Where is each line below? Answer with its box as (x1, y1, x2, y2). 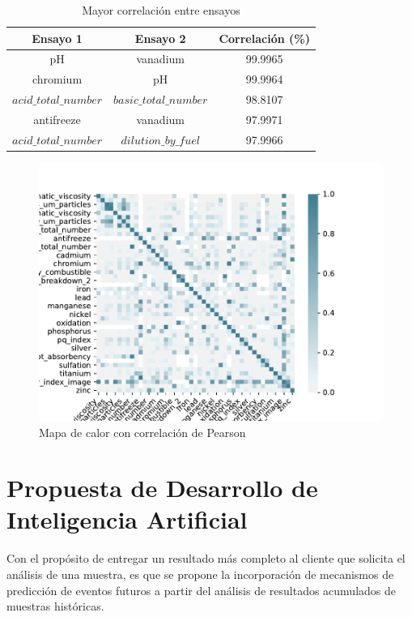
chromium (32, 71, 83, 88)
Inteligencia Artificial (6, 503, 248, 536)
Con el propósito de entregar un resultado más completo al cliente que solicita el (6, 550, 406, 567)
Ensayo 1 (32, 29, 83, 46)
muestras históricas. (6, 598, 104, 615)
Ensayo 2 (134, 29, 186, 46)
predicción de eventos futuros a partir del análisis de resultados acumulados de (6, 581, 397, 598)
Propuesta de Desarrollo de (6, 471, 318, 504)
